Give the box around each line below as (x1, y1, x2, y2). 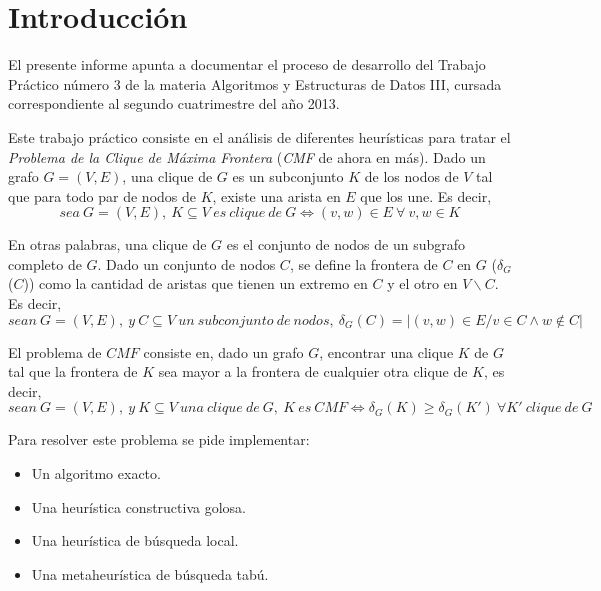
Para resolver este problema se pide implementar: (8, 429, 310, 450)
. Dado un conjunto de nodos (97, 253, 276, 274)
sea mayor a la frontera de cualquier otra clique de (158, 361, 468, 382)
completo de (8, 253, 82, 274)
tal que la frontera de (8, 361, 138, 382)
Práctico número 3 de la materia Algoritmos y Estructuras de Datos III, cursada (8, 73, 502, 94)
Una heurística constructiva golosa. (31, 496, 246, 517)
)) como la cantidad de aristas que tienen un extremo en (23, 273, 368, 294)
